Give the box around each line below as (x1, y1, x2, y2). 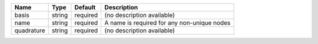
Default (74, 4, 96, 11)
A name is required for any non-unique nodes (104, 19, 231, 26)
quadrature (14, 26, 45, 35)
